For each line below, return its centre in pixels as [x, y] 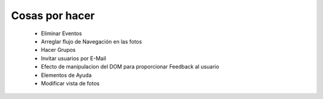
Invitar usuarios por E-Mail [74, 58]
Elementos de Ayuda [66, 75]
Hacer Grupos [58, 50]
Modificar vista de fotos [70, 83]
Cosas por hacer [53, 16]
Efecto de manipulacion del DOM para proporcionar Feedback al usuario [130, 67]
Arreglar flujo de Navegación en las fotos [92, 41]
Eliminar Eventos [61, 33]
